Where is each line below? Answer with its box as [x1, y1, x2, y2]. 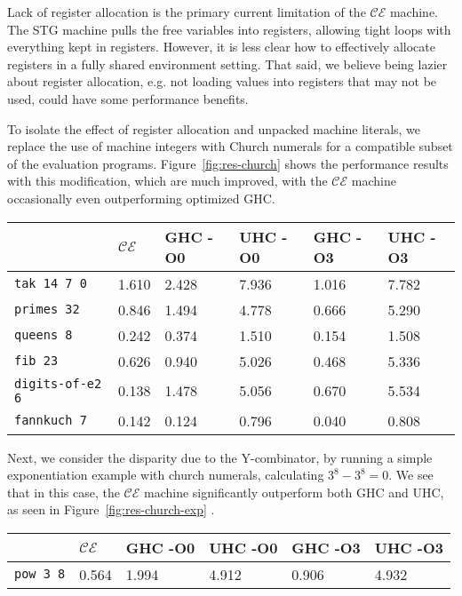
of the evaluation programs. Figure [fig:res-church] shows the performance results [7, 154, 449, 172]
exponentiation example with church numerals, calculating [7, 465, 324, 484]
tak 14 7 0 [14, 276, 87, 291]
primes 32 [14, 302, 80, 317]
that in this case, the [7, 482, 120, 501]
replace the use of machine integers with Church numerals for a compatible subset [7, 137, 453, 155]
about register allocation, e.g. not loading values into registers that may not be [7, 72, 437, 91]
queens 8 [14, 328, 73, 343]
